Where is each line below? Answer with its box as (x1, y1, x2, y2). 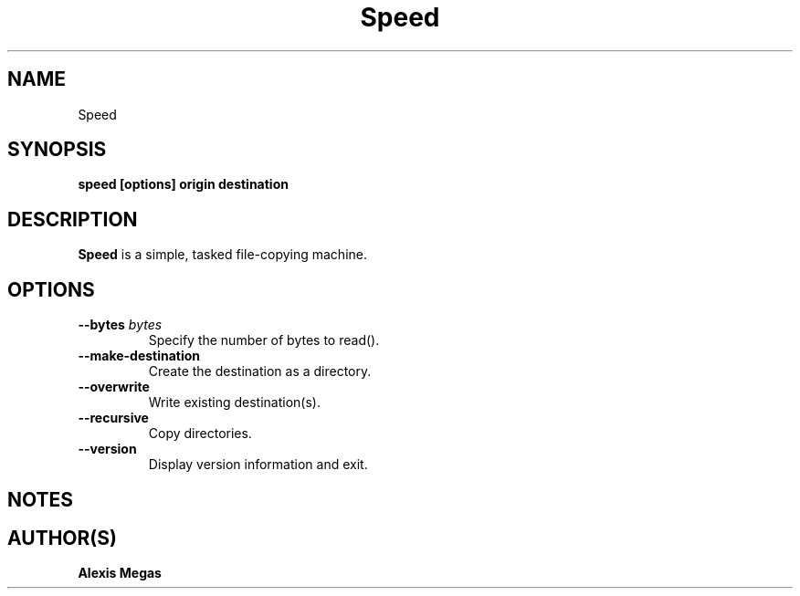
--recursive (78, 410, 149, 426)
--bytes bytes (78, 317, 163, 333)
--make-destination (78, 348, 201, 364)
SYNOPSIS (7, 138, 107, 162)
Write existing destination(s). (148, 394, 321, 411)
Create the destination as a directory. (148, 363, 372, 380)
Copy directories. (148, 425, 252, 442)
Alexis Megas (78, 565, 162, 581)
